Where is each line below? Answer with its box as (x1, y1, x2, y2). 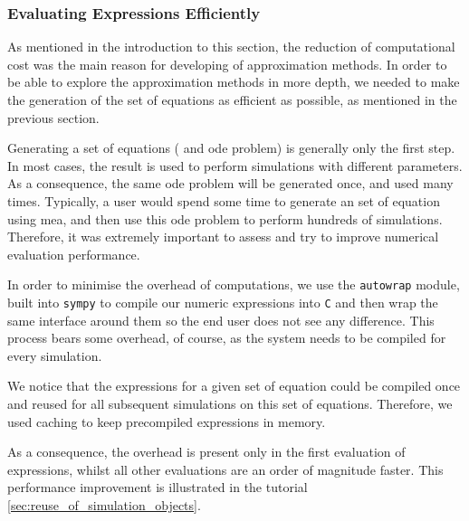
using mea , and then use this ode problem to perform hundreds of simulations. (7, 209, 443, 228)
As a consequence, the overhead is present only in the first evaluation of (7, 442, 406, 461)
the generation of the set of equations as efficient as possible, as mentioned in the (7, 90, 457, 109)
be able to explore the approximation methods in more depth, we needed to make (7, 72, 460, 91)
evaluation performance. (7, 244, 140, 263)
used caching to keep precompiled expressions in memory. (7, 412, 326, 431)
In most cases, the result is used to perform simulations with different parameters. (7, 156, 463, 175)
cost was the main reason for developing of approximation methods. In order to (7, 54, 447, 73)
